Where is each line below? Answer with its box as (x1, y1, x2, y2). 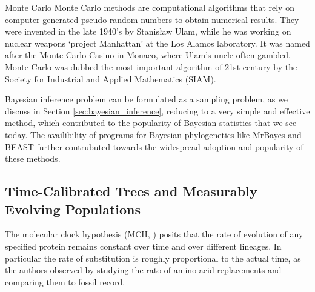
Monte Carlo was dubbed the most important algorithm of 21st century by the (5, 60, 297, 73)
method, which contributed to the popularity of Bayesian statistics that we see (5, 116, 297, 129)
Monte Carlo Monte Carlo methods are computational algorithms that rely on (5, 1, 294, 13)
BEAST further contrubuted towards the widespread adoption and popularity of (5, 140, 303, 153)
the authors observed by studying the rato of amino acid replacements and (5, 264, 282, 276)
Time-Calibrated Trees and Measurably (5, 182, 257, 201)
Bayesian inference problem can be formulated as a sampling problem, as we (5, 93, 288, 105)
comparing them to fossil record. (5, 275, 125, 288)
